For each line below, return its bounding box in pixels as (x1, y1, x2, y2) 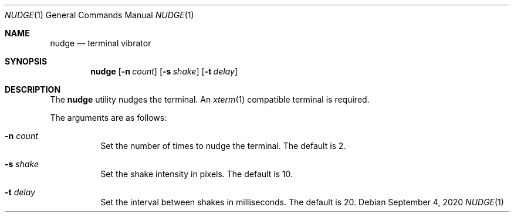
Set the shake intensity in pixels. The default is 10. (100, 169, 293, 179)
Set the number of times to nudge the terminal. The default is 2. (100, 141, 346, 151)
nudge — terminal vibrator (50, 38, 151, 48)
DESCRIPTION (5, 84, 61, 94)
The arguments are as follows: (50, 113, 167, 123)
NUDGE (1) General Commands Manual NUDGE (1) (5, 10, 194, 20)
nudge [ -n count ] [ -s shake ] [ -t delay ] (90, 66, 238, 76)
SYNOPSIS (5, 56, 48, 66)
